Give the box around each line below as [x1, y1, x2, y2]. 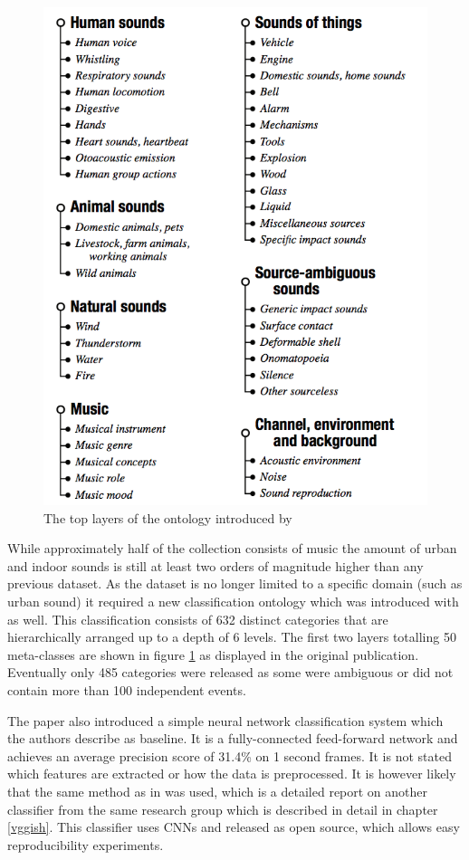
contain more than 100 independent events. [7, 680, 246, 699]
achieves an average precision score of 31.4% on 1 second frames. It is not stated [7, 746, 452, 765]
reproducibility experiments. [7, 835, 164, 854]
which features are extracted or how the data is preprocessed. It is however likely [7, 764, 456, 783]
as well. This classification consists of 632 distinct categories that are [7, 609, 388, 628]
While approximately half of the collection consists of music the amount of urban [7, 539, 457, 558]
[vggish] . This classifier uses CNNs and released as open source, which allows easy [7, 817, 460, 836]
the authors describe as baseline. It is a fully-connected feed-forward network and [7, 729, 458, 748]
